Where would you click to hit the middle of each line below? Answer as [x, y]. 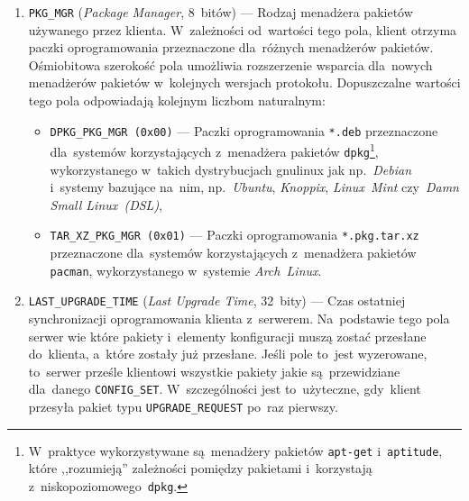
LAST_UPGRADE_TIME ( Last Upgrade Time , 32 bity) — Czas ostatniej [217, 301]
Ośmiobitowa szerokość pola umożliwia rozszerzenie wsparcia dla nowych [230, 64]
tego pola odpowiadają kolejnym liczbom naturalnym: [177, 100]
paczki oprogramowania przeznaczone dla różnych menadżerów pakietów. [231, 47]
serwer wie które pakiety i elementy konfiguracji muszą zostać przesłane [227, 336]
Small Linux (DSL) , [106, 204]
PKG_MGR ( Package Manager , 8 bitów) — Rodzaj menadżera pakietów [221, 12]
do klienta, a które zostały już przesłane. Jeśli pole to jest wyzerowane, [228, 354]
